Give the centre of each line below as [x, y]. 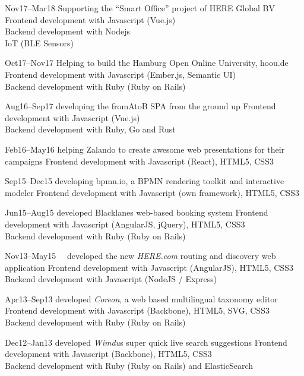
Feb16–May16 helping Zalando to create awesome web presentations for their [145, 149]
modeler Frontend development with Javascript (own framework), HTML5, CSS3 [152, 192]
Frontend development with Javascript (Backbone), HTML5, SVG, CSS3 [137, 310]
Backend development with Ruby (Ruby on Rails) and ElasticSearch [129, 365]
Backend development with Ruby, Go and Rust [90, 129]
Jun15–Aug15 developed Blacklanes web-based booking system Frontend [137, 212]
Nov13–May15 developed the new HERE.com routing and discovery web [140, 256]
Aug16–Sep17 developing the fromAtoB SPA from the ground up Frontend [140, 106]
